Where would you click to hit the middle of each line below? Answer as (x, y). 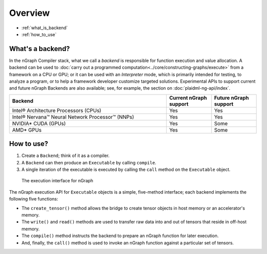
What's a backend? (40, 49)
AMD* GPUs (27, 130)
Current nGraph (188, 98)
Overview (29, 13)
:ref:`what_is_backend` (45, 28)
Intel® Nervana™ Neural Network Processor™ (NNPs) (73, 117)
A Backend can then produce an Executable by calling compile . (89, 162)
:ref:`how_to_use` (39, 34)
